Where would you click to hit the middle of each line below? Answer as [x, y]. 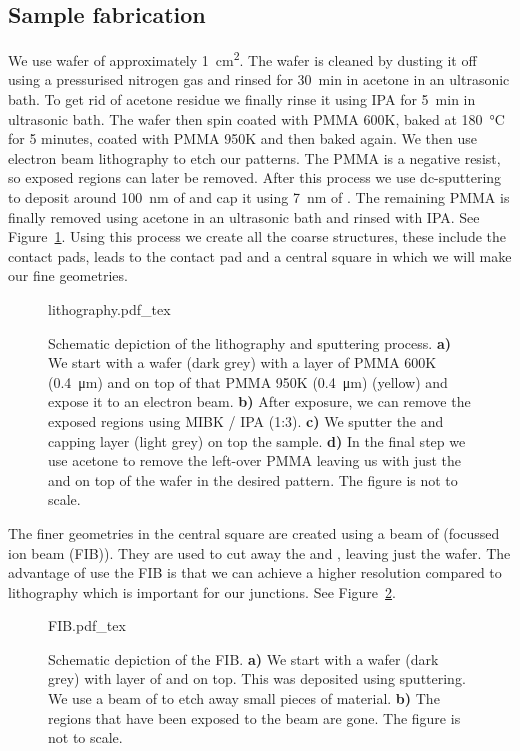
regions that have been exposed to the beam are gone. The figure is [254, 717]
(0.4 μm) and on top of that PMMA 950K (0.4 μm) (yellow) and [248, 381]
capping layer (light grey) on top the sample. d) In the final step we [257, 440]
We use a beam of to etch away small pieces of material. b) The [244, 698]
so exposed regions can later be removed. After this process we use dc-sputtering [255, 177]
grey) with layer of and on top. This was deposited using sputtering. [257, 678]
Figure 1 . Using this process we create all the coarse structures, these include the [257, 236]
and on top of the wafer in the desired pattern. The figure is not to [253, 479]
